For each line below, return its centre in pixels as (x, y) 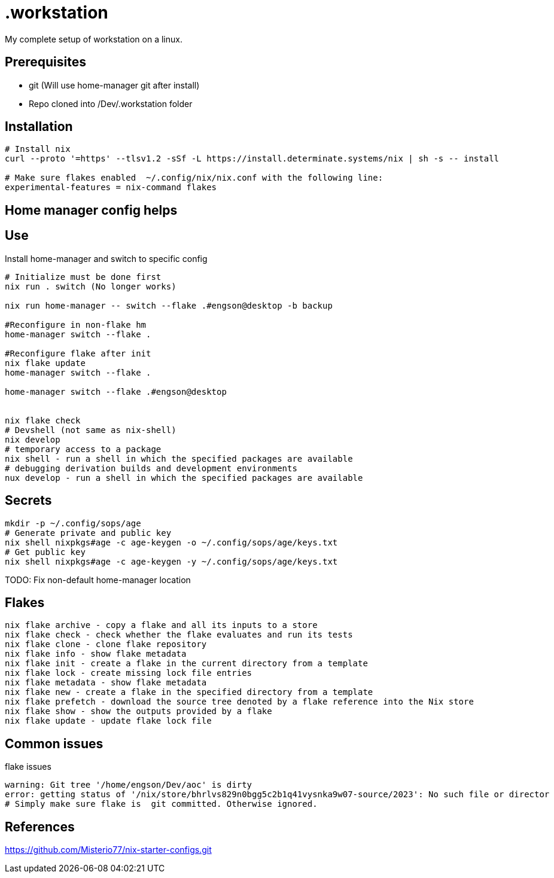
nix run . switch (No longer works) (91, 286)
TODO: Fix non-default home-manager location (98, 580)
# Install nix (38, 149)
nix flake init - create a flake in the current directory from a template (186, 664)
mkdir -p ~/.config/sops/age (73, 523)
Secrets (28, 501)
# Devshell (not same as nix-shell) (91, 430)
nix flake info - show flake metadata (96, 654)
